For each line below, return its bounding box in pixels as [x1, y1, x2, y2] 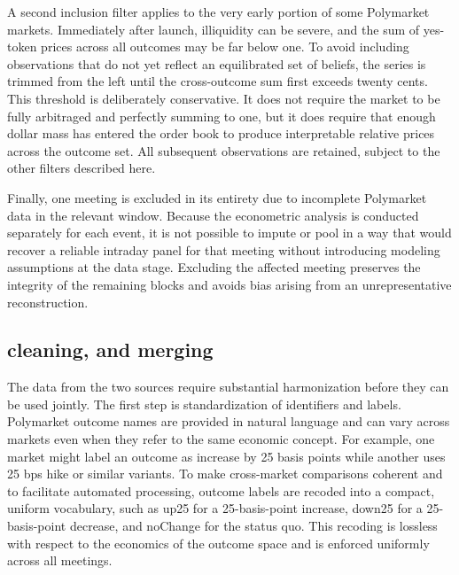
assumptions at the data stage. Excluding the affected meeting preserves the [7, 258, 421, 276]
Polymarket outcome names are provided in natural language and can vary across [7, 412, 450, 431]
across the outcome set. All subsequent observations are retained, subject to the [7, 141, 440, 159]
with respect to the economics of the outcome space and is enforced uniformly [7, 533, 430, 552]
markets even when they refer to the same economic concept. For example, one [7, 430, 435, 448]
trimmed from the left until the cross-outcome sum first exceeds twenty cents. [7, 72, 428, 90]
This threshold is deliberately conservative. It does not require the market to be [7, 89, 440, 107]
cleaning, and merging [7, 336, 214, 363]
